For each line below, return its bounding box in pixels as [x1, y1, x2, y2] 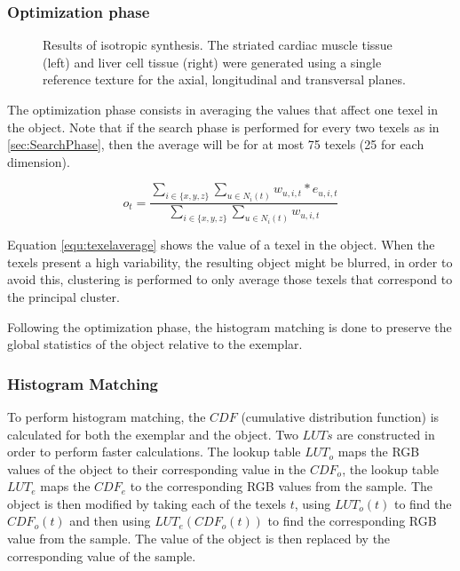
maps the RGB [337, 442, 420, 461]
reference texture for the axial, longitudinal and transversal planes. [43, 70, 406, 89]
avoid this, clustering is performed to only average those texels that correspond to [7, 270, 453, 289]
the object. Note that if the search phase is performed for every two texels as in [7, 117, 440, 136]
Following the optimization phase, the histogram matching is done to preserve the [7, 317, 452, 336]
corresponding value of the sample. [7, 546, 196, 565]
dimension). [7, 152, 70, 171]
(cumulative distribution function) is [241, 407, 440, 425]
